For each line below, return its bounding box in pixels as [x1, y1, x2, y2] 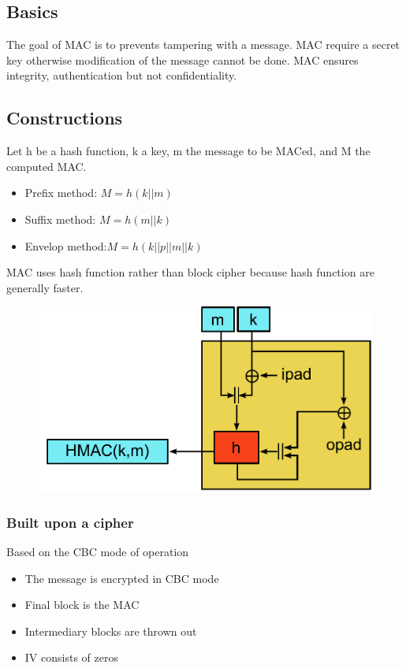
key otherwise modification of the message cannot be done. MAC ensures [6, 51, 359, 68]
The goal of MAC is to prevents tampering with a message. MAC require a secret [6, 36, 400, 53]
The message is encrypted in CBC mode [24, 570, 219, 586]
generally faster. [6, 279, 84, 295]
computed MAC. [6, 158, 87, 174]
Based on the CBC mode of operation [6, 543, 189, 559]
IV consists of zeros [24, 649, 118, 666]
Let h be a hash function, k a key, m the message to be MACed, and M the [6, 143, 371, 159]
